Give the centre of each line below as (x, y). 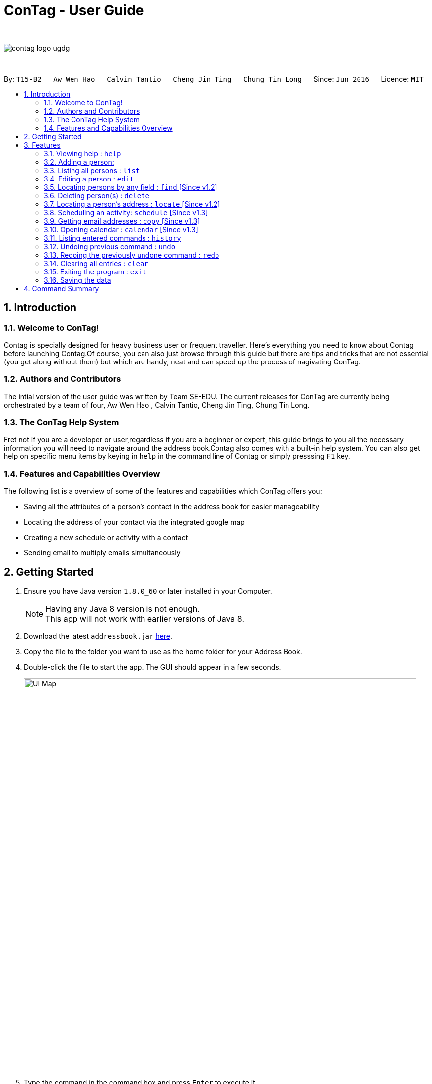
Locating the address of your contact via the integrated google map (134, 522)
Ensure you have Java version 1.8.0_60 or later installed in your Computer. (148, 591)
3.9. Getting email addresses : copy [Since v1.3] (122, 221)
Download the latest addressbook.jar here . (98, 636)
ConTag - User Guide (74, 10)
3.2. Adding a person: (79, 162)
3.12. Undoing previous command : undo (110, 246)
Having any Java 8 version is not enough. (122, 609)
